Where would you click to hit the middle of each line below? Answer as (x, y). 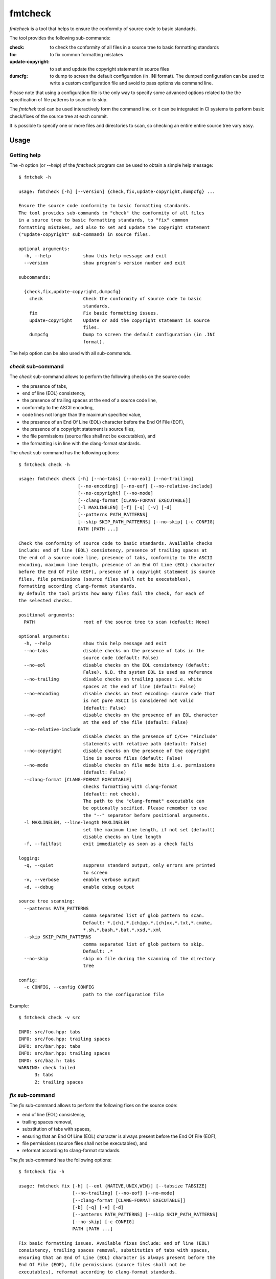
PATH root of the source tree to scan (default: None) (117, 622)
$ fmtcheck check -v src (50, 1018)
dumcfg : (19, 76)
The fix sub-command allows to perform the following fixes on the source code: (94, 1105)
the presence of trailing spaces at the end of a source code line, (90, 400)
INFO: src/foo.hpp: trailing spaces (64, 1039)
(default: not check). (111, 794)
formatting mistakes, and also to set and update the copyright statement (114, 227)
